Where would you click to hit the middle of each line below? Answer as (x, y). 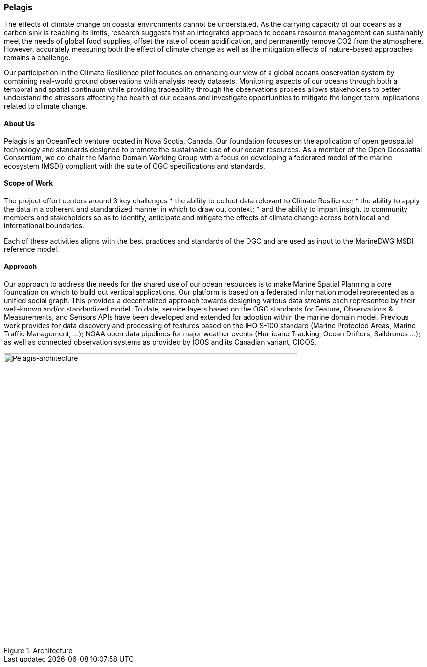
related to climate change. (46, 106)
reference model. (32, 249)
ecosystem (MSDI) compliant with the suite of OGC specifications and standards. (135, 166)
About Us (20, 123)
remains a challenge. (37, 58)
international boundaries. (44, 225)
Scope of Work (29, 183)
